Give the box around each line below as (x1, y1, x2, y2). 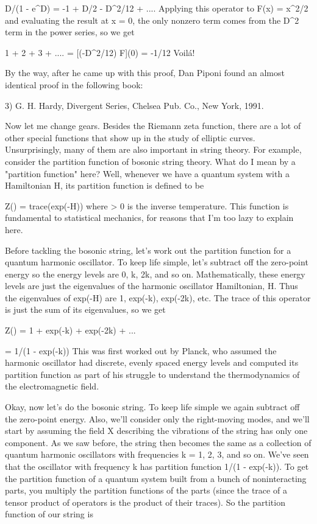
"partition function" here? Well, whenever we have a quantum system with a (5, 167, 290, 180)
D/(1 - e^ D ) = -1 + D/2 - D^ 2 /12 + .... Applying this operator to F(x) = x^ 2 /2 (5, 2, 308, 14)
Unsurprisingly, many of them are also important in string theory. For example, (5, 143, 302, 156)
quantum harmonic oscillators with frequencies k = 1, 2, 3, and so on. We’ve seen (5, 448, 309, 461)
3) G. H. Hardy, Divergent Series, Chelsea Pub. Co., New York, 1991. (5, 99, 264, 111)
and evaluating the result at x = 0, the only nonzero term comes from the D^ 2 (5, 13, 299, 26)
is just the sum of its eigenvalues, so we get (5, 303, 166, 316)
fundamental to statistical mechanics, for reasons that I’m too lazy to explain (5, 211, 294, 224)
